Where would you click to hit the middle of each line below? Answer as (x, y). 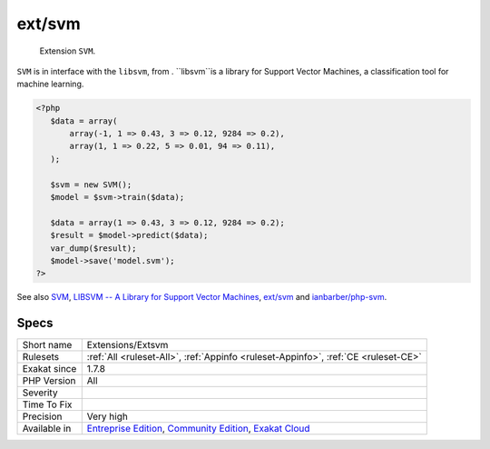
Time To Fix (47, 404)
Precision (42, 416)
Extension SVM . (67, 51)
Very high (108, 416)
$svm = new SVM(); (91, 185)
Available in (47, 429)
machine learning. (50, 84)
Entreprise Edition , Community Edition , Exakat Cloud (198, 429)
